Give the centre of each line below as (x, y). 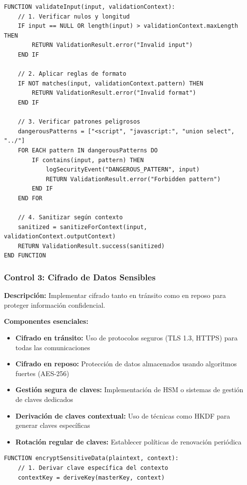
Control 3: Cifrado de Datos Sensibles (80, 277)
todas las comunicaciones (53, 347)
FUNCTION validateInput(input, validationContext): (90, 7)
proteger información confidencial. (55, 305)
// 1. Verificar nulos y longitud (74, 16)
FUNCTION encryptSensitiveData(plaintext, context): (91, 458)
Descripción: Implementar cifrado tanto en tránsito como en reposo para (115, 295)
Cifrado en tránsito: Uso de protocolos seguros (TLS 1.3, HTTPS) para (126, 338)
